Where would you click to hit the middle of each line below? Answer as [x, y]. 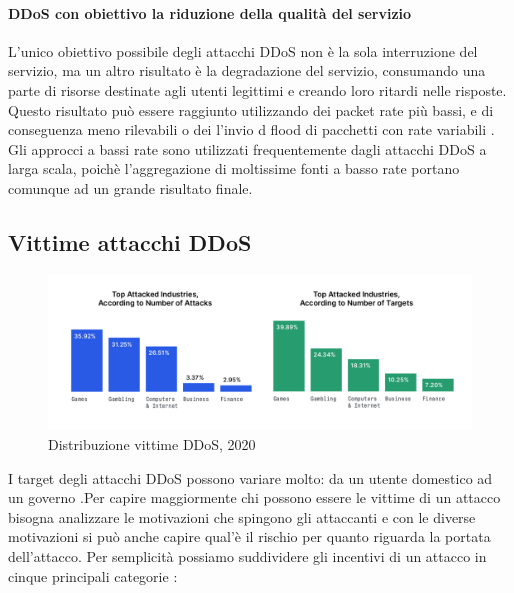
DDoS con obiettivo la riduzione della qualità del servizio [210, 12]
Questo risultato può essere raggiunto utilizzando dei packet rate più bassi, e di [251, 109]
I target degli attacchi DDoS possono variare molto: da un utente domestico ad [250, 477]
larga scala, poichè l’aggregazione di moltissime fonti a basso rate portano [234, 168]
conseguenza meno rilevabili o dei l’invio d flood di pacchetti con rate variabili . [251, 129]
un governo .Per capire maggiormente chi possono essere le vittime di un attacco [254, 497]
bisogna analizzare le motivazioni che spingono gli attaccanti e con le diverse [242, 516]
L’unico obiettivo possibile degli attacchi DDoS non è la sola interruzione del [243, 50]
